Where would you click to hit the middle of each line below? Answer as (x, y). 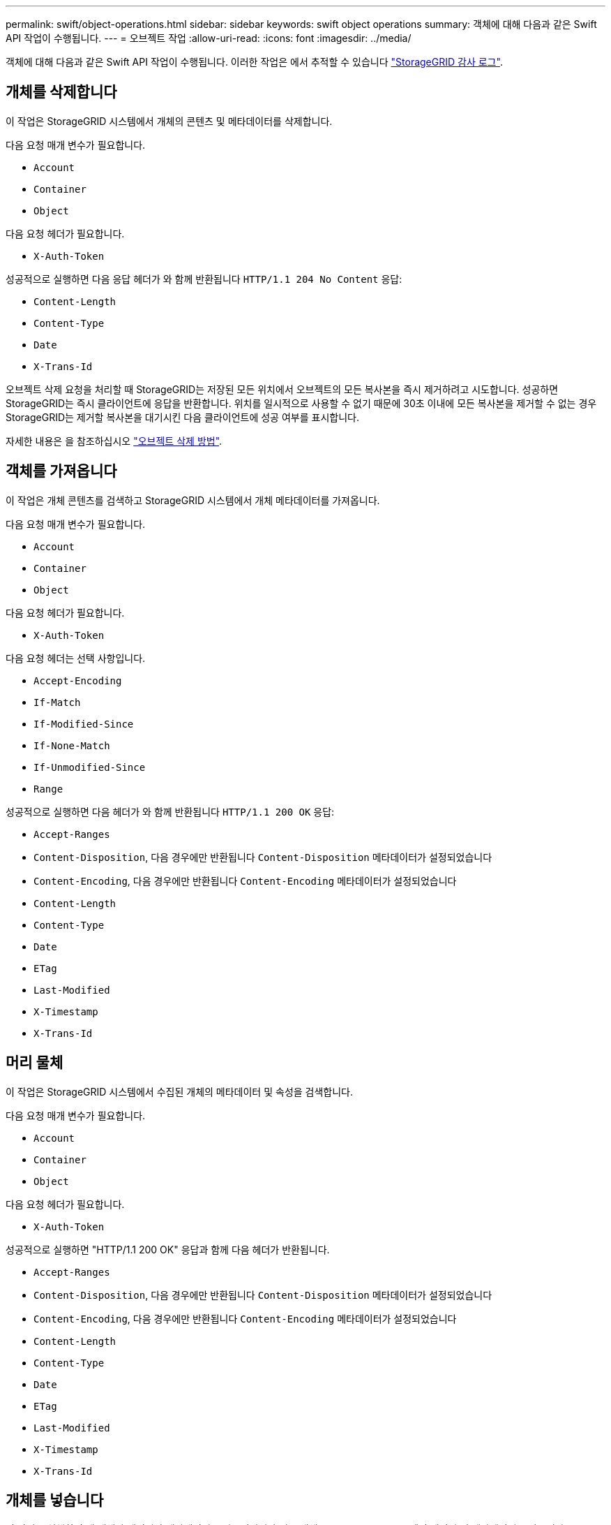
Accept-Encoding (78, 680)
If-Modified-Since (84, 724)
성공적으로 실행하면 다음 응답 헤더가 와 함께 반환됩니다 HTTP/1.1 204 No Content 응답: (204, 279)
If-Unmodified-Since (90, 767)
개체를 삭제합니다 (61, 92)
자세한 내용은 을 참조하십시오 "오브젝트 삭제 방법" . (114, 441)
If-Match (57, 702)
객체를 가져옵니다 (61, 471)
